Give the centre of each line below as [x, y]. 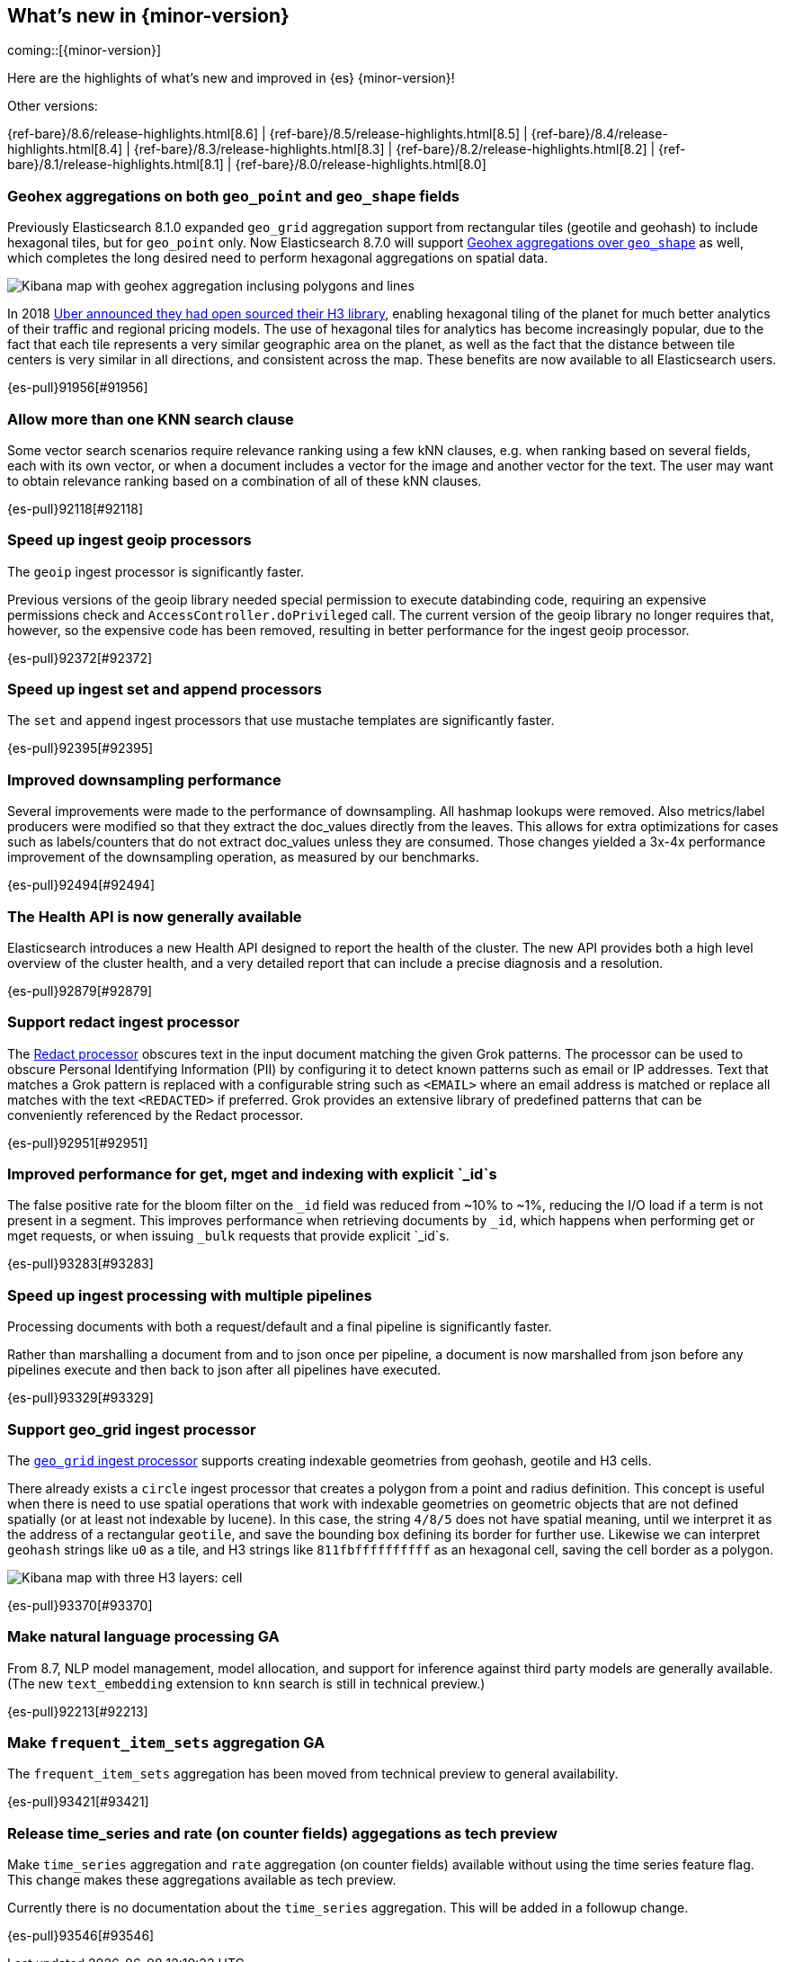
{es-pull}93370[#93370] [80, 1605]
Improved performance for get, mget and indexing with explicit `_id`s [252, 1174]
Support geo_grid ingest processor [132, 1429]
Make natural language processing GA [143, 1637]
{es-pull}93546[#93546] [81, 1936]
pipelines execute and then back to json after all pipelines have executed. [224, 1370]
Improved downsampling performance [144, 779]
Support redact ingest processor [124, 1022]
